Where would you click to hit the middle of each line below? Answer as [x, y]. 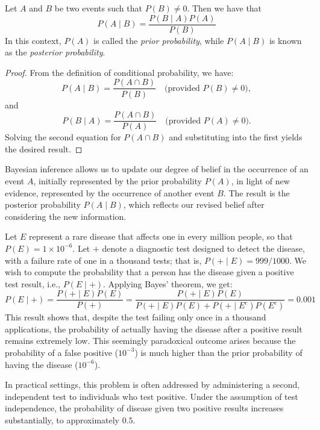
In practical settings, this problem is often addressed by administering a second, [152, 385]
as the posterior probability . [55, 52]
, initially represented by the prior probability [118, 180]
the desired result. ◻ [44, 148]
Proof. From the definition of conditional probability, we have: [119, 72]
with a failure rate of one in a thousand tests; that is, [103, 260]
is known [285, 40]
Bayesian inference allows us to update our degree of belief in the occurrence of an [157, 169]
